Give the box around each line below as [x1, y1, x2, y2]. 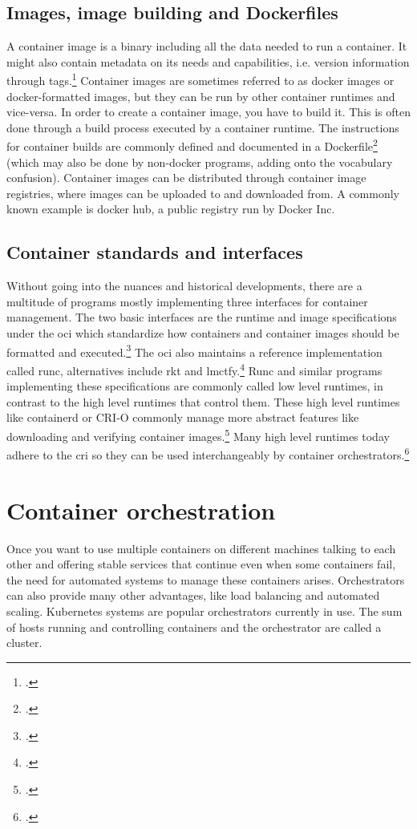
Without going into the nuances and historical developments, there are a [6, 277, 362, 294]
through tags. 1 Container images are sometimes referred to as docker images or [6, 70, 395, 89]
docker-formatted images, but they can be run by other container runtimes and [6, 87, 395, 104]
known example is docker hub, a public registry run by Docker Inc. [6, 200, 335, 217]
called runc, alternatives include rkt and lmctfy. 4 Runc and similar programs [6, 359, 383, 378]
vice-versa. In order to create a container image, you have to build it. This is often [6, 103, 411, 120]
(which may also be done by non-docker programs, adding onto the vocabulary [6, 153, 393, 170]
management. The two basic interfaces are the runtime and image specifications [6, 309, 397, 326]
